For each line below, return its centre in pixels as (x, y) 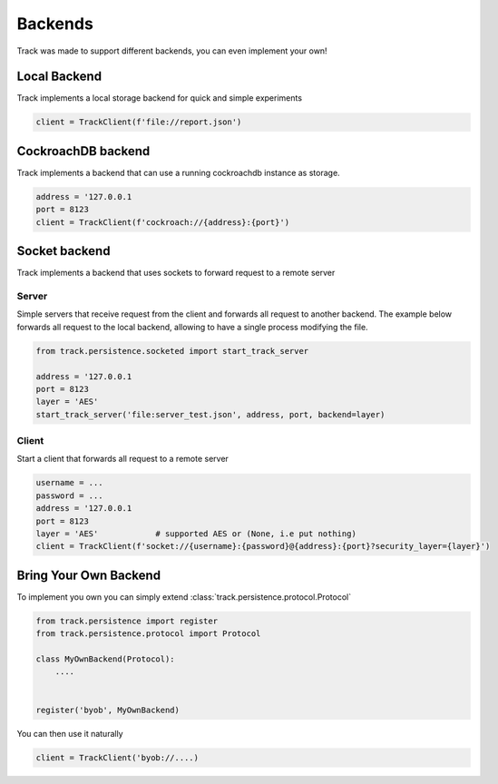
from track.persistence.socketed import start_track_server (172, 351)
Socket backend (63, 251)
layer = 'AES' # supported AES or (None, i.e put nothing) (196, 534)
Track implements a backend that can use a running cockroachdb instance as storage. (178, 172)
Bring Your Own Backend (89, 575)
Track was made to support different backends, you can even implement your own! (172, 51)
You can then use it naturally (70, 733)
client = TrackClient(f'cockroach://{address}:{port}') (163, 222)
